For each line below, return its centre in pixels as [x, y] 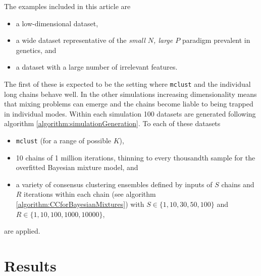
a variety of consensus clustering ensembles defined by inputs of [114, 184]
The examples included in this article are [67, 6]
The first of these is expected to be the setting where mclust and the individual [127, 84]
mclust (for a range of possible [64, 140]
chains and [238, 184]
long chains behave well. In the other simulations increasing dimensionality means [130, 94]
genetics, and [36, 50]
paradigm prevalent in [216, 40]
